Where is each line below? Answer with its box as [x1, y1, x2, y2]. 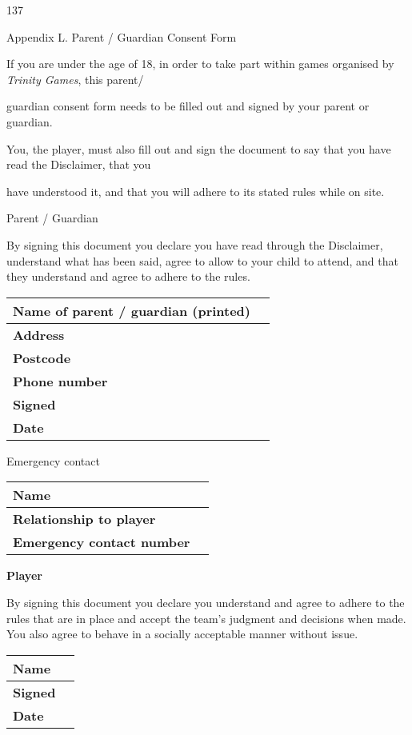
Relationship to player [13, 509, 156, 529]
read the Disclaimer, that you [6, 156, 151, 173]
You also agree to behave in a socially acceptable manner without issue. [6, 625, 358, 642]
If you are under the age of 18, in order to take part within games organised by [6, 55, 394, 72]
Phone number [13, 371, 108, 390]
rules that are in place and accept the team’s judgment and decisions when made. [6, 609, 406, 626]
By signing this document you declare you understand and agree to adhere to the [6, 593, 405, 610]
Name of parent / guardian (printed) [13, 301, 250, 320]
